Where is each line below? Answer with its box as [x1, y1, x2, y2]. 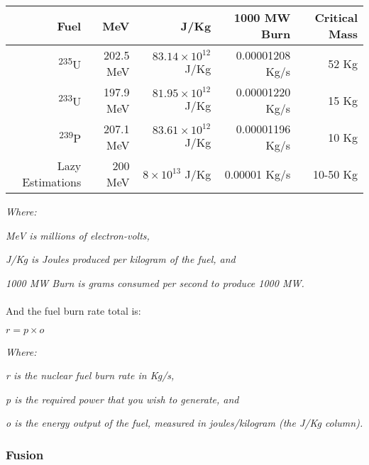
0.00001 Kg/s [224, 165, 291, 182]
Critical [314, 9, 358, 26]
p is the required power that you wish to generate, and [6, 391, 239, 406]
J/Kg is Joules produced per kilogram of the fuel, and [6, 252, 236, 267]
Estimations [22, 174, 82, 190]
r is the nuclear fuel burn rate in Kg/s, [6, 368, 175, 383]
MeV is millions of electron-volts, [6, 228, 150, 242]
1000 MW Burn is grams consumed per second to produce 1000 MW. [6, 275, 304, 290]
